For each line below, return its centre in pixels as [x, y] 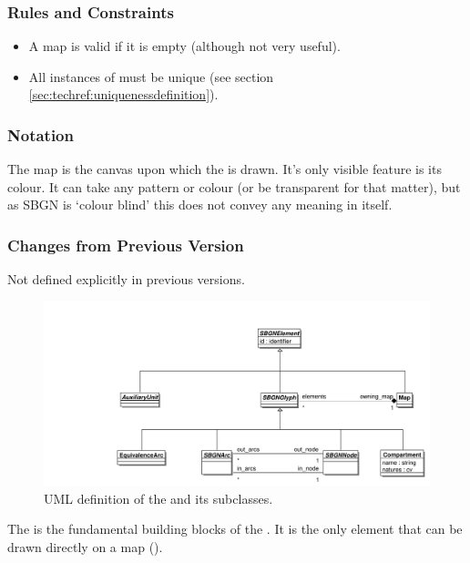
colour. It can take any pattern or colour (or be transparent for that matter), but [234, 186]
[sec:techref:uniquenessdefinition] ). [123, 94]
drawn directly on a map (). [85, 547]
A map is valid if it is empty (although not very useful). [184, 46]
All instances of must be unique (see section [151, 76]
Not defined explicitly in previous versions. [126, 279]
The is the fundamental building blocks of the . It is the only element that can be [235, 529]
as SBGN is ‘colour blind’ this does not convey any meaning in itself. [200, 205]
